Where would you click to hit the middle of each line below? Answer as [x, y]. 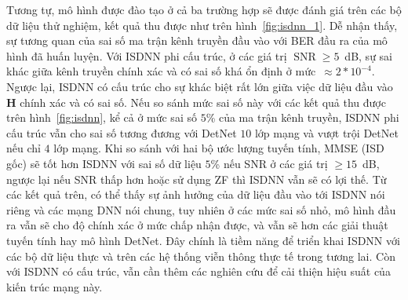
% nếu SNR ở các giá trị [269, 163]
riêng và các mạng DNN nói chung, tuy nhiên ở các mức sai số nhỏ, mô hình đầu [201, 209]
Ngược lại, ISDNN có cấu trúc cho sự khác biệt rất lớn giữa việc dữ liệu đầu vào [200, 86]
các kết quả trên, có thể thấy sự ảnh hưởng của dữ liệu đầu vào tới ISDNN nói [196, 194]
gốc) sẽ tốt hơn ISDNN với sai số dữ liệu [104, 163]
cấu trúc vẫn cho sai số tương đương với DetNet [122, 132]
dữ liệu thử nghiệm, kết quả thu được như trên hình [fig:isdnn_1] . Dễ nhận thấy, [202, 25]
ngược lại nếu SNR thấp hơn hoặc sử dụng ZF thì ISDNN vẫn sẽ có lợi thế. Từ [197, 179]
